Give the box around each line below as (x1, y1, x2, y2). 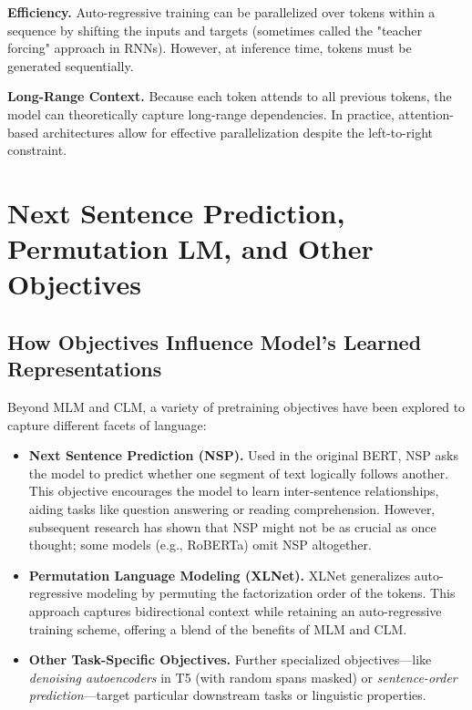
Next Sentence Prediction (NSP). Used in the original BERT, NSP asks (28, 446, 458, 465)
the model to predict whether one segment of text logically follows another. (28, 463, 449, 482)
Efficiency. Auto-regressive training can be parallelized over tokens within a (7, 3, 436, 21)
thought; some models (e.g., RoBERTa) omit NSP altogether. (28, 535, 372, 554)
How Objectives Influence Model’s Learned (7, 327, 422, 355)
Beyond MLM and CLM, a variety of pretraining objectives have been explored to (7, 397, 466, 417)
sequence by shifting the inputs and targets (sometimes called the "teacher (7, 20, 422, 39)
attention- (398, 104, 454, 123)
